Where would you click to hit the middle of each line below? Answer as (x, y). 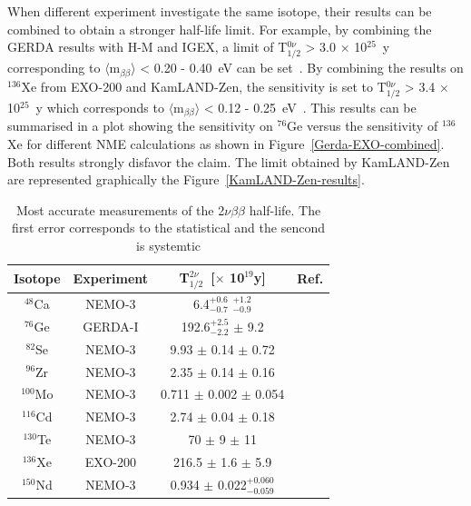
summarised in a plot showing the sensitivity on (140, 126)
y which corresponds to (100, 107)
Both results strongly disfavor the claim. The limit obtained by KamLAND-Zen (229, 161)
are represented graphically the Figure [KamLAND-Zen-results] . (186, 179)
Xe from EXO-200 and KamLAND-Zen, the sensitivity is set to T (204, 86)
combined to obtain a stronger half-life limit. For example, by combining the (220, 29)
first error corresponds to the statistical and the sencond (168, 228)
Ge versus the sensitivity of (363, 126)
